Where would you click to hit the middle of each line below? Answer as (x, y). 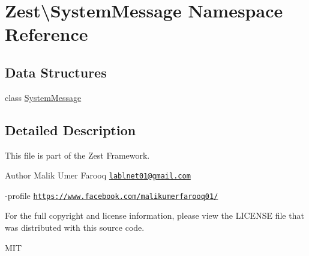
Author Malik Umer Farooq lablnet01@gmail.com (98, 175)
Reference (46, 34)
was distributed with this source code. (75, 227)
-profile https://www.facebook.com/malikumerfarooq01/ (112, 195)
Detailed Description (70, 130)
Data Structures (56, 72)
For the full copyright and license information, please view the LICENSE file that (154, 215)
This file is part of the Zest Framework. (77, 155)
